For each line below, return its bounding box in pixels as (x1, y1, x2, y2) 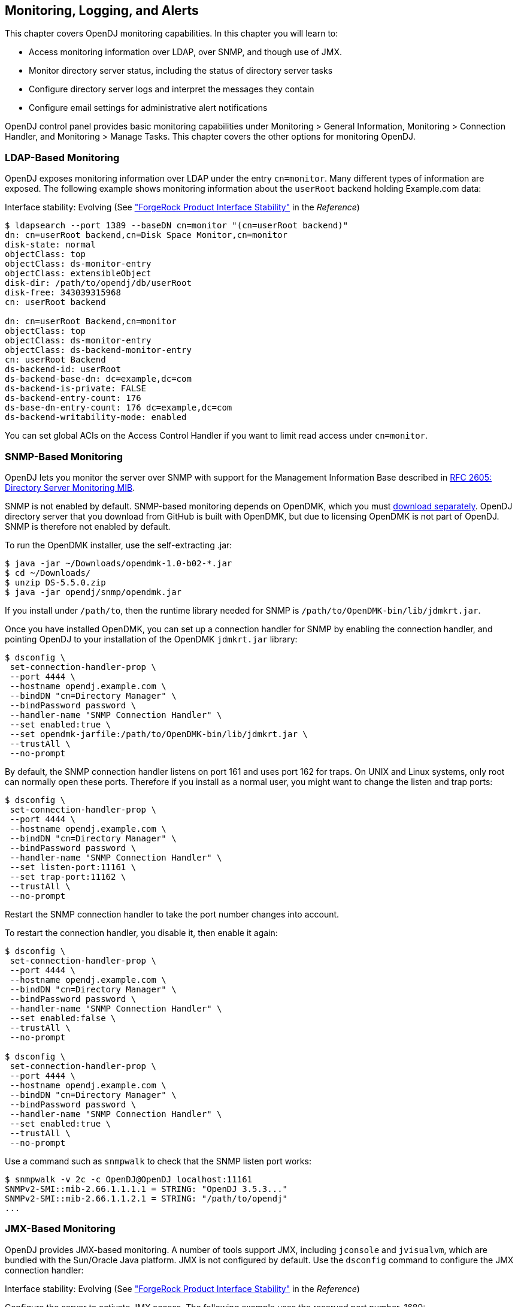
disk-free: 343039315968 (5, 288, 121, 298)
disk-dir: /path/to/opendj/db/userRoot (5, 278, 192, 288)
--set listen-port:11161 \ (10, 862, 137, 872)
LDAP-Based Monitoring (5, 151, 120, 164)
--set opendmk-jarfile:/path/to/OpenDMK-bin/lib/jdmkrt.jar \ (10, 729, 308, 739)
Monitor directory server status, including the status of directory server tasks (29, 65, 333, 76)
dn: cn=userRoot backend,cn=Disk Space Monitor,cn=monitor (5, 230, 288, 240)
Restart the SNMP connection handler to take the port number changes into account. (5, 908, 340, 919)
